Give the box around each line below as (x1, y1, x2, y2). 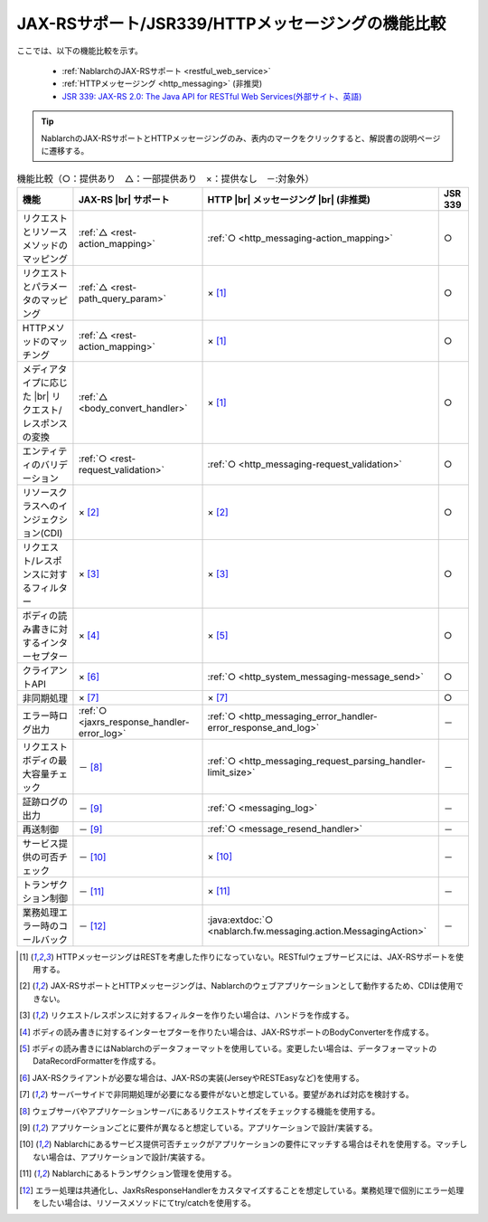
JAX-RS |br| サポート (78, 193, 171, 205)
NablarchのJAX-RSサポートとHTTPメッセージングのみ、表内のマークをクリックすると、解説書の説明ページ (41, 132, 441, 144)
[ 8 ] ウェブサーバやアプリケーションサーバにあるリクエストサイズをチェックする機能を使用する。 (19, 1105, 380, 1116)
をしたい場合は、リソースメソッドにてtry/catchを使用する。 (33, 1197, 257, 1208)
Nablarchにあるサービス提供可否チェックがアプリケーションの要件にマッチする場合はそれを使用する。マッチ (53, 1139, 460, 1150)
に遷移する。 (41, 145, 89, 156)
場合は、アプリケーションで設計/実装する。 (48, 1151, 211, 1162)
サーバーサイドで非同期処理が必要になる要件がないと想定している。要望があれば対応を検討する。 (50, 1089, 415, 1100)
